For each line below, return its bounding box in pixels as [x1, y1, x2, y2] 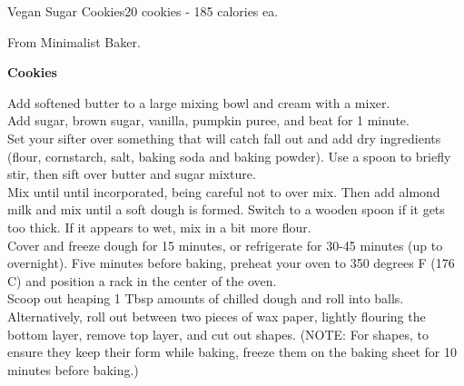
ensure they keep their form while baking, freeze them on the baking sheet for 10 [7, 342, 457, 361]
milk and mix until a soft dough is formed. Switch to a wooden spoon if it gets [7, 200, 445, 219]
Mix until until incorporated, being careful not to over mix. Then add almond [7, 182, 440, 201]
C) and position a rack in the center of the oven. [7, 271, 277, 290]
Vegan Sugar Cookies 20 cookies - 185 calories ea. [7, 2, 279, 20]
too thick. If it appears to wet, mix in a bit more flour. [7, 217, 311, 236]
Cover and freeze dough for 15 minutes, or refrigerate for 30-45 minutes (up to [7, 235, 443, 254]
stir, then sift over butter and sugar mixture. [7, 164, 256, 183]
